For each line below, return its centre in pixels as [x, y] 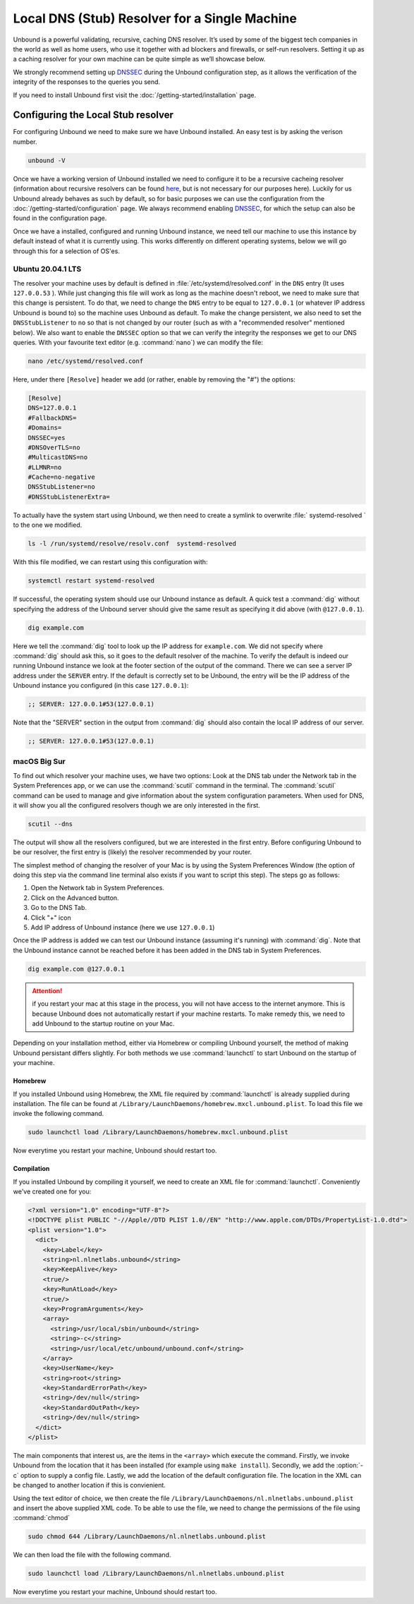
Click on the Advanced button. [75, 898]
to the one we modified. [48, 525]
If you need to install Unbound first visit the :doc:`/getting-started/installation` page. [135, 95]
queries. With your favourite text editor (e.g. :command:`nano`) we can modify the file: [138, 342]
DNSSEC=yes [47, 438]
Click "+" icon [51, 918]
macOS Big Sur [39, 762]
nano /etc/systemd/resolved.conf [86, 361]
